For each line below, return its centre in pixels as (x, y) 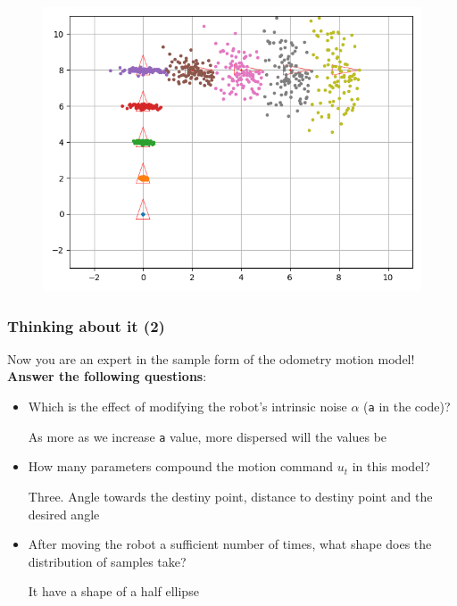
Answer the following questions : (107, 376)
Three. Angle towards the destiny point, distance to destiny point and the (230, 496)
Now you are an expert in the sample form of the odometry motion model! (211, 358)
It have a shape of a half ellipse (113, 591)
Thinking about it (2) (86, 325)
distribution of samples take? (107, 561)
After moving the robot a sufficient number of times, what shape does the (230, 544)
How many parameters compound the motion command (180, 466)
